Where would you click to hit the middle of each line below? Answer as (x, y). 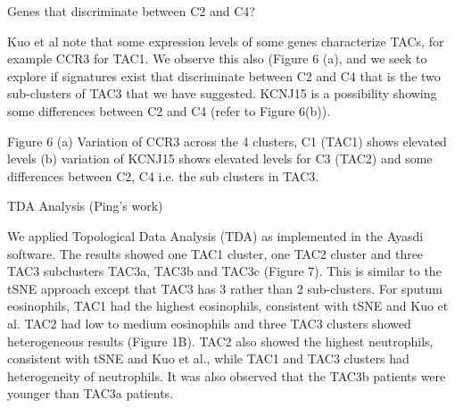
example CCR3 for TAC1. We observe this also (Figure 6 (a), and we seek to (217, 58)
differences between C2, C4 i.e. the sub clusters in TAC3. (163, 175)
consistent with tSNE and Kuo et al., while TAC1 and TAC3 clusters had (208, 358)
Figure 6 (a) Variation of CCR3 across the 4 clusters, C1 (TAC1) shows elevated (227, 141)
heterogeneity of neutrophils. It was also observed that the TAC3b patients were (227, 375)
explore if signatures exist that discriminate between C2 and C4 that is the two (224, 75)
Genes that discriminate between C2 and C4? (131, 11)
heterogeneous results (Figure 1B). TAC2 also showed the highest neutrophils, (220, 341)
